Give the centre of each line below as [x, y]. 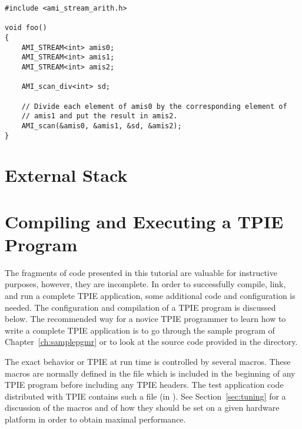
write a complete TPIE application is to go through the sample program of [140, 330]
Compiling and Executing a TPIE [144, 221]
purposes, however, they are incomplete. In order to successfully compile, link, [145, 284]
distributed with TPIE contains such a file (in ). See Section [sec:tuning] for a [145, 396]
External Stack [66, 175]
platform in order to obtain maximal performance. [95, 419]
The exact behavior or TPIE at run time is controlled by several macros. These [148, 362]
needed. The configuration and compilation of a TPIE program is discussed [140, 307]
